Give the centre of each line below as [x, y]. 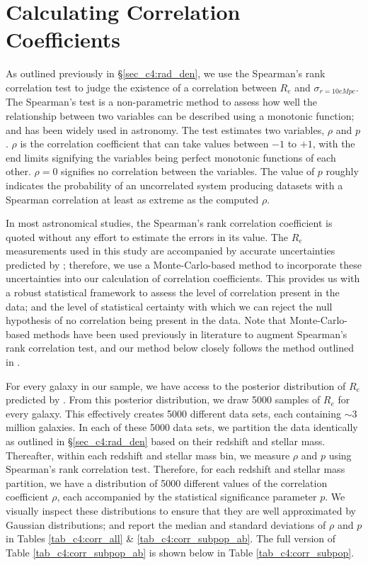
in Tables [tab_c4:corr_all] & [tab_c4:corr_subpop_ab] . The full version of [171, 538]
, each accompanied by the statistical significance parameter [187, 497]
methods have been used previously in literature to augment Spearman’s [190, 334]
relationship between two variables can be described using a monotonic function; [180, 115]
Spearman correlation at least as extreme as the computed [132, 199]
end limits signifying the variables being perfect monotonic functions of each [171, 157]
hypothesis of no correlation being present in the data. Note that [146, 320]
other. [18, 171]
